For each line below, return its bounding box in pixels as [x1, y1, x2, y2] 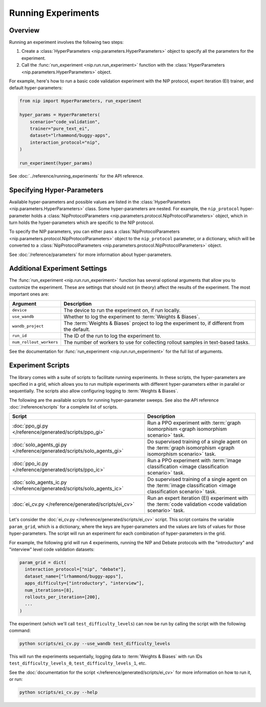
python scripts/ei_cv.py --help [19, 690, 98, 695]
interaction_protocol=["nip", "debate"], [25, 566, 127, 572]
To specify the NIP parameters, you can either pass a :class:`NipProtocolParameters [9, 228, 180, 234]
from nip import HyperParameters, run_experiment [19, 98, 142, 104]
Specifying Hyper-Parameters [9, 186, 103, 194]
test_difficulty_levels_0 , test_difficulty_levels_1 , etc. [9, 660, 147, 666]
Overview [9, 26, 40, 35]
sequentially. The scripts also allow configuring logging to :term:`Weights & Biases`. [9, 388, 178, 394]
